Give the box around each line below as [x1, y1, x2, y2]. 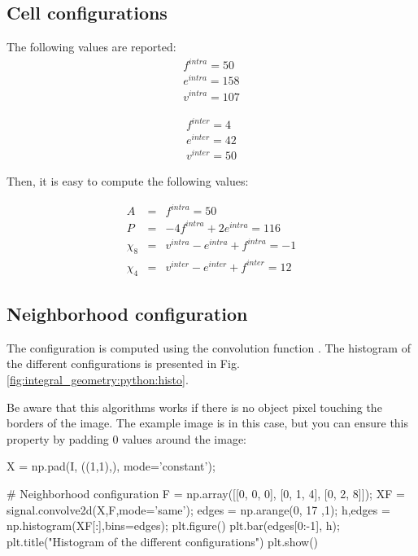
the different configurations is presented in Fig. [7, 355, 240, 372]
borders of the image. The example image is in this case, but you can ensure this [7, 414, 409, 431]
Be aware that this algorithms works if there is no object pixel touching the [7, 398, 382, 415]
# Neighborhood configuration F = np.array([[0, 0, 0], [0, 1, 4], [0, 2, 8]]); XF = [7, 484, 405, 501]
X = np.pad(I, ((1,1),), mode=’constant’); [7, 457, 216, 475]
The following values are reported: [7, 38, 176, 55]
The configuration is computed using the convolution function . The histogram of [7, 339, 411, 356]
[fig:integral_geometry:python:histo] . [7, 371, 189, 387]
